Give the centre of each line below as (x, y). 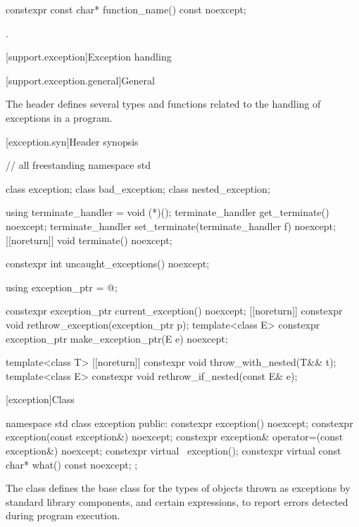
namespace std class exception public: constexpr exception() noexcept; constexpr (179, 423)
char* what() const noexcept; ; (72, 464)
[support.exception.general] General (80, 80)
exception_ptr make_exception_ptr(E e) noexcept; (117, 338)
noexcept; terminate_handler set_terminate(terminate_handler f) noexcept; (171, 226)
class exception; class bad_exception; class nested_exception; (138, 188)
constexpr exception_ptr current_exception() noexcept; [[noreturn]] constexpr (174, 311)
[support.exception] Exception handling (89, 57)
